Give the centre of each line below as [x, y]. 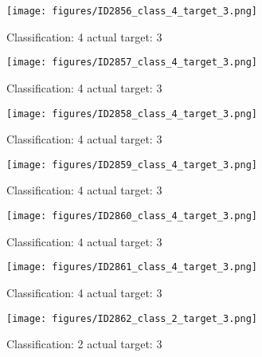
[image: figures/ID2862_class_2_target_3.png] [132, 318]
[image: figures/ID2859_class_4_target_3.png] [132, 165]
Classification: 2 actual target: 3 [84, 344]
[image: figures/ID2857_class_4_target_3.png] [132, 63]
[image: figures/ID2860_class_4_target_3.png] [132, 216]
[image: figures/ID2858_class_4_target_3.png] [132, 114]
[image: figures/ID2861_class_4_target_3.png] [132, 267]
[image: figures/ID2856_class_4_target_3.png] [132, 11]
